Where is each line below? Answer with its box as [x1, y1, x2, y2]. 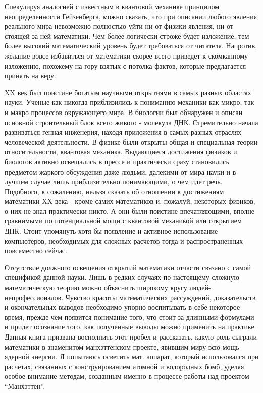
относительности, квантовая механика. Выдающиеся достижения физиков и [5, 146, 237, 157]
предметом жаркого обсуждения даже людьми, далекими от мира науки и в [5, 166, 236, 177]
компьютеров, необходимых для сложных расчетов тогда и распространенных [5, 235, 243, 246]
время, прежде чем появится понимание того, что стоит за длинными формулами [5, 311, 254, 322]
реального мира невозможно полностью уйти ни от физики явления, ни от [5, 21, 233, 31]
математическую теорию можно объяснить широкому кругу [5, 282, 187, 293]
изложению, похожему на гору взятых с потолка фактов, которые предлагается [5, 60, 246, 71]
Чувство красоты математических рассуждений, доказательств [65, 292, 256, 302]
